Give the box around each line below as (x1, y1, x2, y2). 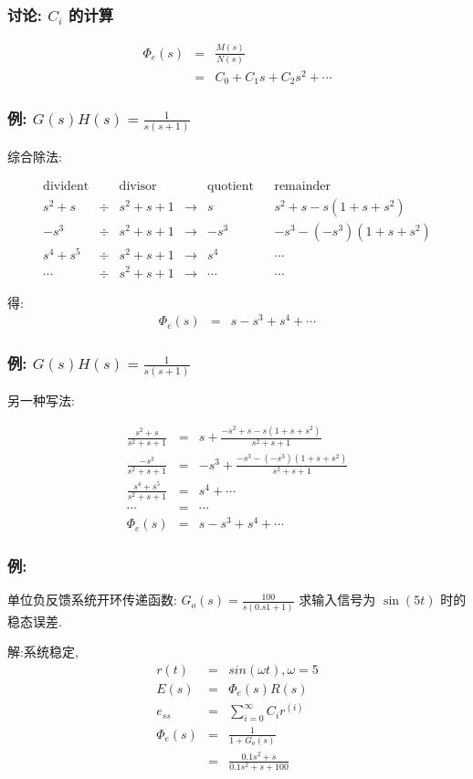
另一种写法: (7, 391, 75, 410)
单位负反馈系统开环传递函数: (7, 590, 177, 609)
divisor (119, 180, 157, 194)
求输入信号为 (299, 590, 376, 609)
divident (43, 180, 89, 194)
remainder (274, 180, 331, 194)
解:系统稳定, (7, 642, 79, 661)
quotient (207, 180, 255, 194)
